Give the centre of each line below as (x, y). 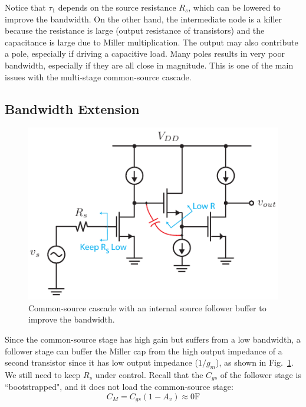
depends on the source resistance (117, 7)
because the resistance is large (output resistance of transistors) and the (135, 30)
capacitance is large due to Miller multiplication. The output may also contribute (152, 42)
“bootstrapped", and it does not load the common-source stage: (119, 387)
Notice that (25, 7)
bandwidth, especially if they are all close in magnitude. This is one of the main (149, 65)
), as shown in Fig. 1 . (254, 362)
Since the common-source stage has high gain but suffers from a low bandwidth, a (153, 339)
